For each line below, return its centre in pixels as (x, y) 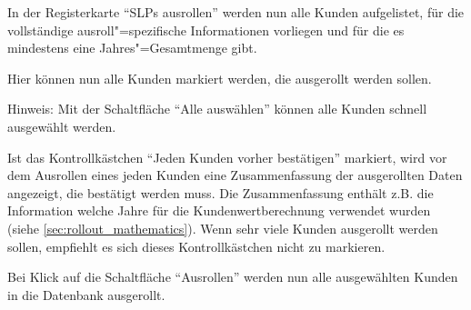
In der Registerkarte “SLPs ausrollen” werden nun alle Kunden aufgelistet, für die (236, 12)
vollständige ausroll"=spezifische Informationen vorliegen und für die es (206, 30)
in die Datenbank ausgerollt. (86, 294)
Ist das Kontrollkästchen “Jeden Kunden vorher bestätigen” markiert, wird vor (227, 157)
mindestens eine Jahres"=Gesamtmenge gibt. (132, 48)
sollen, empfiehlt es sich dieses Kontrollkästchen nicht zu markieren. (196, 246)
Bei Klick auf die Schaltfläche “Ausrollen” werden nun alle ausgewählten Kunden (233, 277)
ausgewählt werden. (62, 126)
